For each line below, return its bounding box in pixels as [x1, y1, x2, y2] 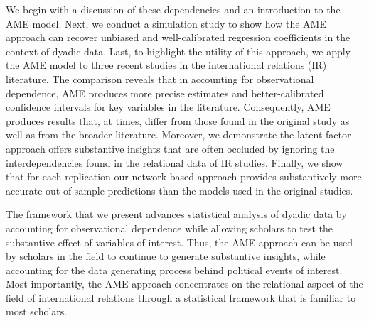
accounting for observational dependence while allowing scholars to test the [6, 220, 333, 235]
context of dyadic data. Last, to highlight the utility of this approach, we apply [6, 43, 351, 58]
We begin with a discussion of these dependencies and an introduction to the [6, 2, 341, 16]
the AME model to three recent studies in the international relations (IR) [6, 58, 327, 72]
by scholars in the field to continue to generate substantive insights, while [6, 249, 326, 263]
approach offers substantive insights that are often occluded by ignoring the [6, 141, 335, 156]
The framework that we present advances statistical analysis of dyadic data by [6, 207, 347, 222]
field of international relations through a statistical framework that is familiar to [6, 290, 356, 305]
